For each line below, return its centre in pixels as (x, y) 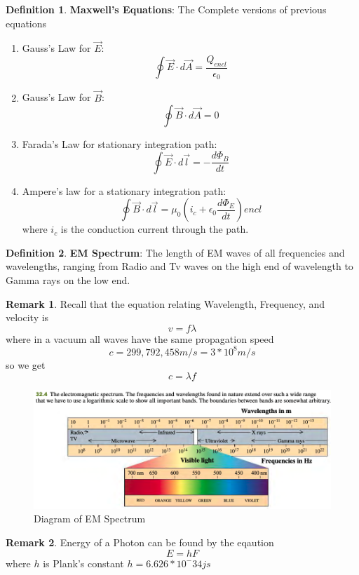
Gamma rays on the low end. (68, 280)
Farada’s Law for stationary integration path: (120, 144)
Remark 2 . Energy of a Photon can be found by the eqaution (140, 542)
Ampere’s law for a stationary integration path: (124, 190)
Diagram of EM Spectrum (90, 519)
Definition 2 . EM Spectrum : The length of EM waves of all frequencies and (175, 252)
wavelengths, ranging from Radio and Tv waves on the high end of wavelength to (179, 266)
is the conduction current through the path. (155, 229)
